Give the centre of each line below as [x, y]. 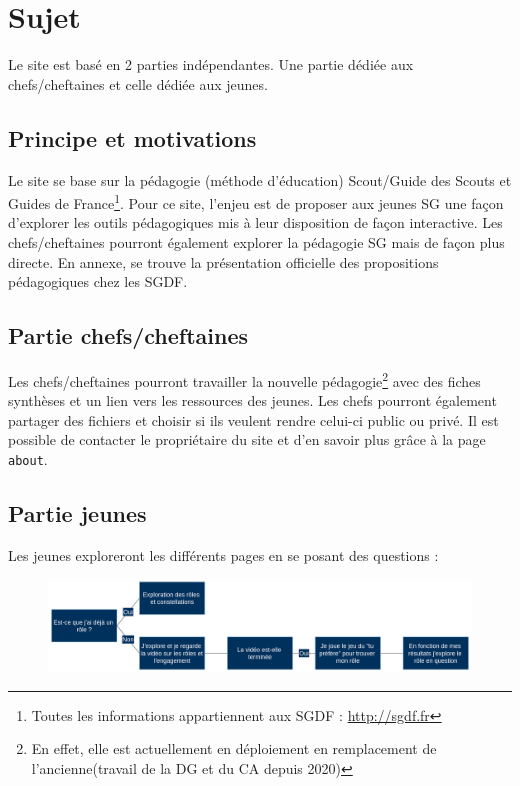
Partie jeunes [77, 513]
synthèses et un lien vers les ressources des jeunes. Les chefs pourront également [252, 400]
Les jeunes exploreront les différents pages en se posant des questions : [223, 554]
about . [28, 458]
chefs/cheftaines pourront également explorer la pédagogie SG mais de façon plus [256, 241]
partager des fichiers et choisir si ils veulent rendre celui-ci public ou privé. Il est [253, 419]
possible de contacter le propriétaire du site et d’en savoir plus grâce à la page [247, 439]
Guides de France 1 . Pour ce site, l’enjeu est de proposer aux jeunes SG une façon [256, 201]
